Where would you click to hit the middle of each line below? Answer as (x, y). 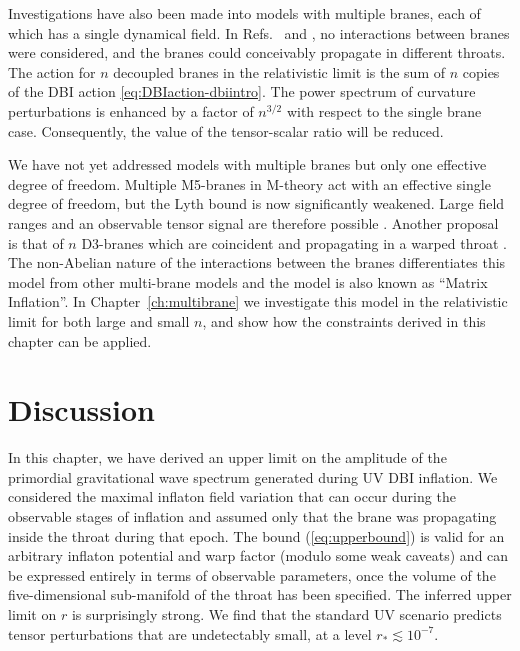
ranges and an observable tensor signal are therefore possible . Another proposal (253, 222)
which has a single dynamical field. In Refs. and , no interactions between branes (259, 32)
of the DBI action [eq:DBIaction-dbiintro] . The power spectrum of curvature (242, 91)
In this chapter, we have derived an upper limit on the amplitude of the (227, 457)
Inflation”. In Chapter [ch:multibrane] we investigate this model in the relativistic (258, 301)
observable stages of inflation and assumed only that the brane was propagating (252, 516)
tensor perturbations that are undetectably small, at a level (190, 633)
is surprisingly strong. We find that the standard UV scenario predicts (286, 613)
